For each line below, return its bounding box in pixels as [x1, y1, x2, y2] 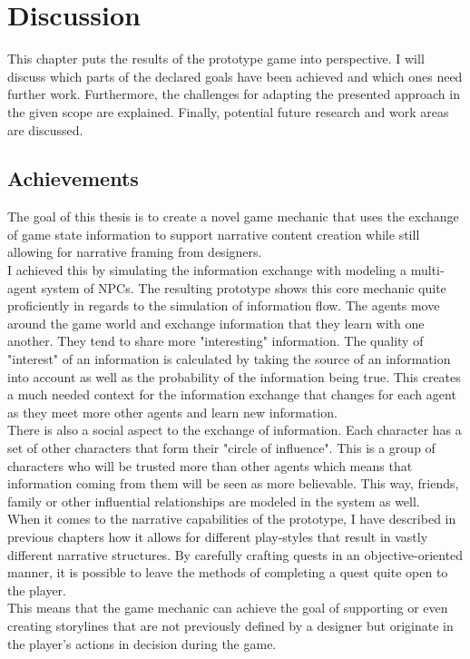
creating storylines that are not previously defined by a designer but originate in [7, 615, 454, 634]
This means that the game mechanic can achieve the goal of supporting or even [7, 598, 448, 617]
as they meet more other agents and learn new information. [7, 402, 338, 421]
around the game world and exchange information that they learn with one [7, 313, 425, 332]
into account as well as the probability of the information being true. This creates [7, 367, 461, 386]
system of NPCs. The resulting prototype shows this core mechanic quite [41, 278, 446, 297]
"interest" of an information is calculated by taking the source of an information [7, 349, 451, 369]
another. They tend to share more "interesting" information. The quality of [7, 331, 424, 350]
